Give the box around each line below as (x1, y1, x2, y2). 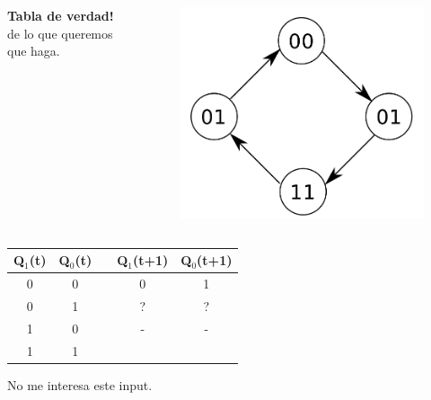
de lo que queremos (7, 23, 113, 42)
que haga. (7, 41, 60, 60)
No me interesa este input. (7, 375, 153, 394)
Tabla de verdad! (7, 6, 114, 24)
